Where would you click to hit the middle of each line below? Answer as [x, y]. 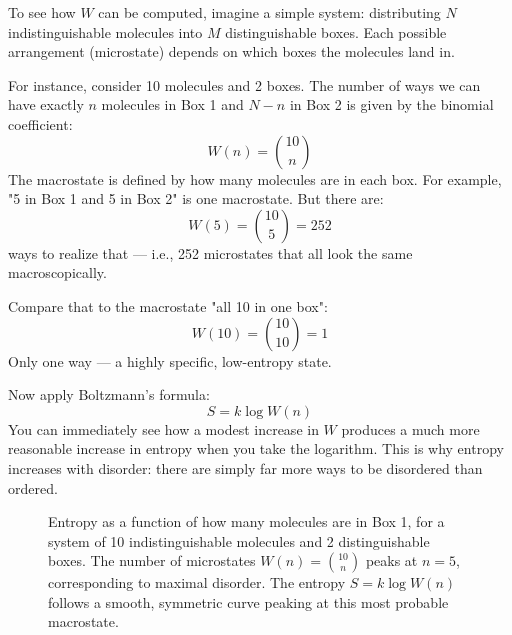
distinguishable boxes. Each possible [336, 31]
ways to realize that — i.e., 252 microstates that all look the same [210, 252]
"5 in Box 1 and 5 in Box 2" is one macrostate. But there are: [196, 198]
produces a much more [410, 428]
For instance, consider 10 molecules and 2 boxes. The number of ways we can [244, 84]
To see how [42, 12]
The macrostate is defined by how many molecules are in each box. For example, [255, 178]
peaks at [391, 560]
